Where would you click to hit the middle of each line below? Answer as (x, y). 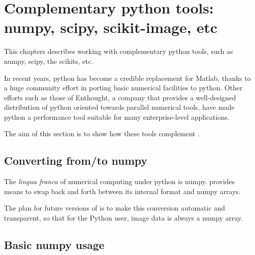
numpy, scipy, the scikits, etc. (49, 61)
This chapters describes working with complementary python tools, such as (119, 51)
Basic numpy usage (54, 245)
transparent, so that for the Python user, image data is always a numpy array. (124, 218)
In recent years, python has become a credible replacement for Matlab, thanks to (127, 78)
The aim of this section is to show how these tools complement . (102, 133)
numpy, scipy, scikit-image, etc (111, 27)
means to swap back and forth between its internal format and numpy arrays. (122, 191)
